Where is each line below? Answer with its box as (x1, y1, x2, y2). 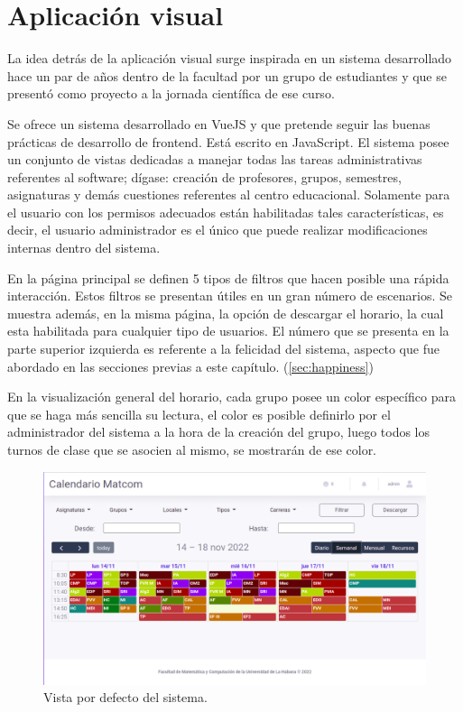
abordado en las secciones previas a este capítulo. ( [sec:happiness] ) (7, 356, 374, 375)
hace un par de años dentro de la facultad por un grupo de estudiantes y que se (7, 66, 447, 85)
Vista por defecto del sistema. (43, 688, 208, 707)
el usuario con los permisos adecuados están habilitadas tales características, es (7, 202, 444, 221)
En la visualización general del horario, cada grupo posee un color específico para (7, 387, 456, 406)
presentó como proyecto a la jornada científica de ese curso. (7, 84, 335, 103)
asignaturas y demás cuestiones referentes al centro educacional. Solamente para (7, 185, 450, 204)
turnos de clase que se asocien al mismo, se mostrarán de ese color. (7, 440, 377, 458)
